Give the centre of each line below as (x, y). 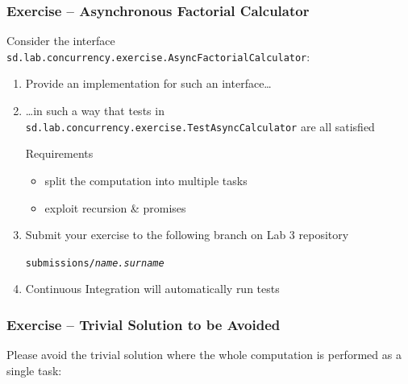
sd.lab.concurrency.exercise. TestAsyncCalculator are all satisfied (200, 126)
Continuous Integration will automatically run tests (152, 289)
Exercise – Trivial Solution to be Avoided (144, 324)
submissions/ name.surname (95, 263)
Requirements (59, 153)
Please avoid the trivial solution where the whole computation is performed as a (204, 355)
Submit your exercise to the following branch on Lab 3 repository (187, 235)
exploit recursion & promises (115, 207)
